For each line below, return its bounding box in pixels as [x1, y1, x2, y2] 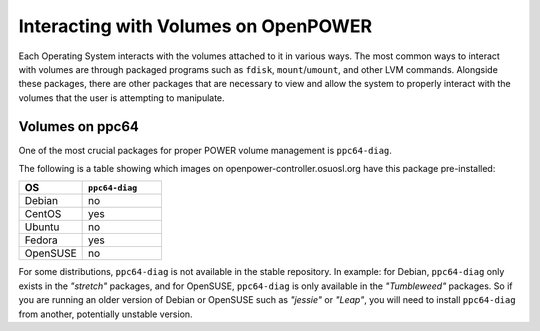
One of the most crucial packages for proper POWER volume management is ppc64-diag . [18, 144, 392, 156]
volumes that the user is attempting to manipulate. [18, 91, 225, 104]
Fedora [24, 233, 59, 247]
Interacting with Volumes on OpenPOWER [18, 15, 373, 37]
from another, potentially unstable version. [18, 308, 194, 320]
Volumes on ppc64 [18, 118, 140, 135]
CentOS [24, 207, 62, 221]
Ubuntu [24, 220, 60, 234]
